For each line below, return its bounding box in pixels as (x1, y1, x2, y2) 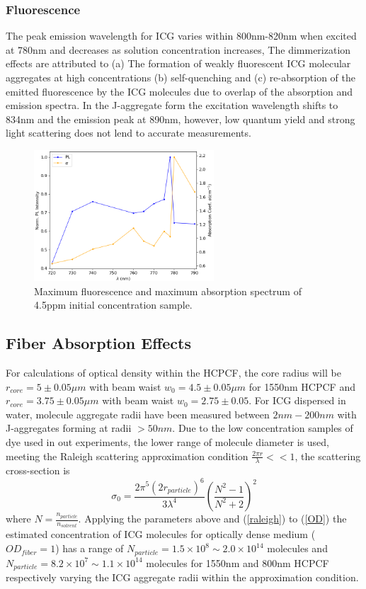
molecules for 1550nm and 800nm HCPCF (146, 555, 329, 570)
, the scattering (294, 448, 361, 463)
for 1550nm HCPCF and (248, 379, 355, 394)
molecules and (267, 541, 328, 556)
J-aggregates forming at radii (6, 421, 132, 435)
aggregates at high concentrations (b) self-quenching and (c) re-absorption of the (6, 70, 355, 84)
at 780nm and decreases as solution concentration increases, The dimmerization (6, 42, 351, 57)
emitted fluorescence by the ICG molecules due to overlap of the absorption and (6, 84, 353, 98)
